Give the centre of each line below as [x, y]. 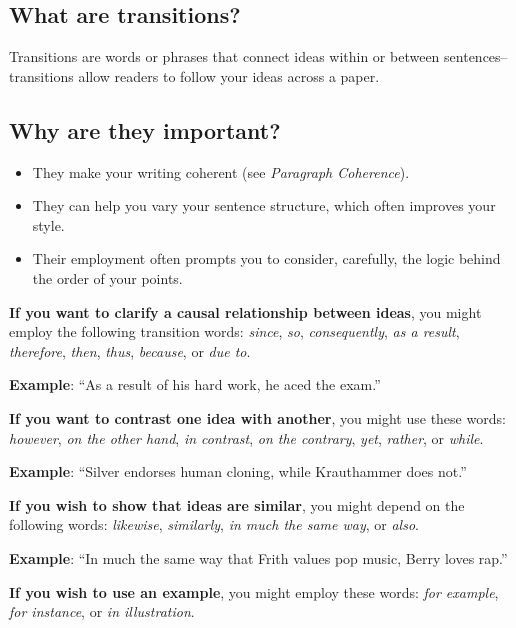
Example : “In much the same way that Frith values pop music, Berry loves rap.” [258, 557]
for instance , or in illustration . [102, 611]
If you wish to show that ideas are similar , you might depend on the [237, 504]
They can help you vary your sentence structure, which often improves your [264, 205]
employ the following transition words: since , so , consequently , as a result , [234, 331]
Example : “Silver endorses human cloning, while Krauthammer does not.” [238, 471]
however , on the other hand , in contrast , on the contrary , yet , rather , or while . [246, 437]
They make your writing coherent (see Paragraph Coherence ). [221, 171]
